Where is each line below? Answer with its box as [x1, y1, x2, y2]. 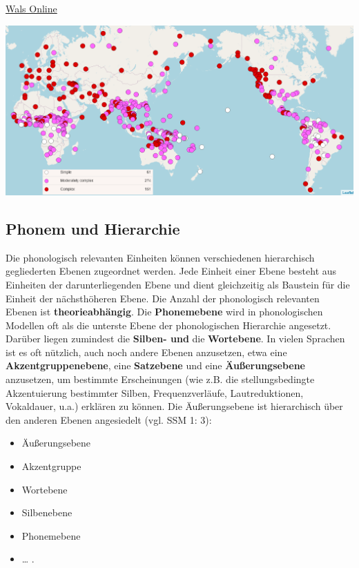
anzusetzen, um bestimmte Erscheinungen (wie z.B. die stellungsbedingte [6, 372, 315, 386]
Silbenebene [21, 505, 72, 520]
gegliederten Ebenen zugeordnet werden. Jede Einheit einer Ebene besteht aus [6, 264, 337, 278]
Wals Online [6, 1, 57, 15]
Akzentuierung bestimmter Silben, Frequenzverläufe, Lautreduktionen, [6, 385, 304, 400]
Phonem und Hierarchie [6, 217, 180, 239]
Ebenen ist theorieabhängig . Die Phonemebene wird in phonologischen [6, 304, 323, 319]
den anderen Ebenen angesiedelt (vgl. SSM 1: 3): [6, 412, 212, 427]
